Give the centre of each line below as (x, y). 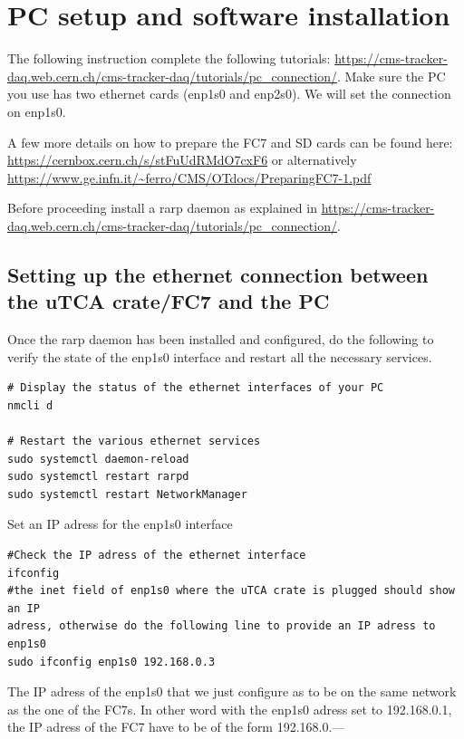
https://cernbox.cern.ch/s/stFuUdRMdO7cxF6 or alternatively (182, 160)
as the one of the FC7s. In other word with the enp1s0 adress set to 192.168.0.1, (230, 709)
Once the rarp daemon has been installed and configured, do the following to (221, 339)
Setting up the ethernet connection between (218, 274)
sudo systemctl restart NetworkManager (127, 494)
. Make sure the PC (391, 76)
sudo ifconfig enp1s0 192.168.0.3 (111, 662)
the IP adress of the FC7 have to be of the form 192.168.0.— (176, 727)
